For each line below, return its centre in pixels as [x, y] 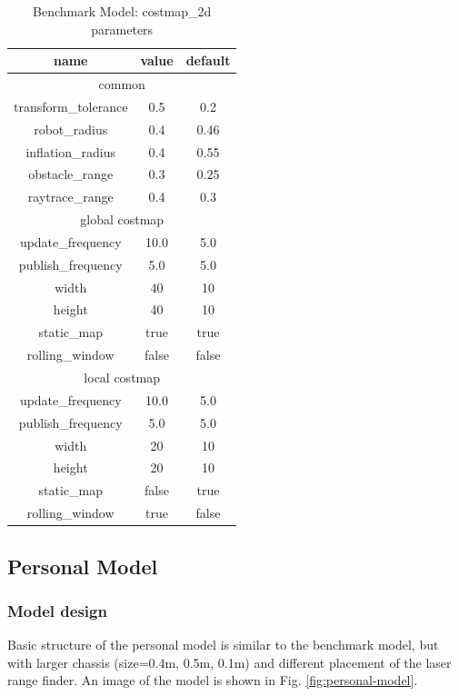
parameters [122, 29]
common [122, 84]
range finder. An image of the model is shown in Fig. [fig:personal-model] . [213, 680]
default [208, 60]
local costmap [122, 377]
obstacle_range [71, 174]
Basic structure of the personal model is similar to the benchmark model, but [223, 645]
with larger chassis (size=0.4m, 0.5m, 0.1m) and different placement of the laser [229, 662]
